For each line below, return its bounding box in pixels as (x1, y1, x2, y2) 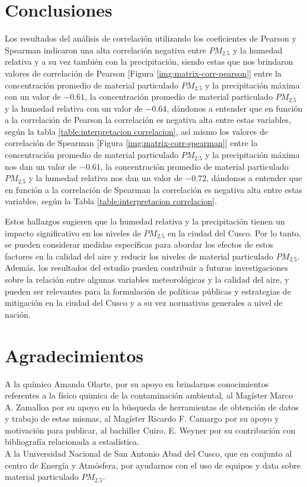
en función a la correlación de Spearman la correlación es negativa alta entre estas (5, 183, 303, 195)
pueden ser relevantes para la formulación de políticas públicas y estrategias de (5, 284, 291, 297)
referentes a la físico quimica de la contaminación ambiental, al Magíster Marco (5, 389, 293, 401)
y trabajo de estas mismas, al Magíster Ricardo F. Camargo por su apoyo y (5, 412, 279, 425)
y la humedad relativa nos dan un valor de (28, 172, 183, 184)
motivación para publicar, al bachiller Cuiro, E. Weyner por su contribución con (5, 423, 296, 436)
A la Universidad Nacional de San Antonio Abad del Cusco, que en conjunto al (5, 447, 292, 460)
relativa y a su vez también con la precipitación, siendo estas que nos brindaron (5, 55, 293, 68)
